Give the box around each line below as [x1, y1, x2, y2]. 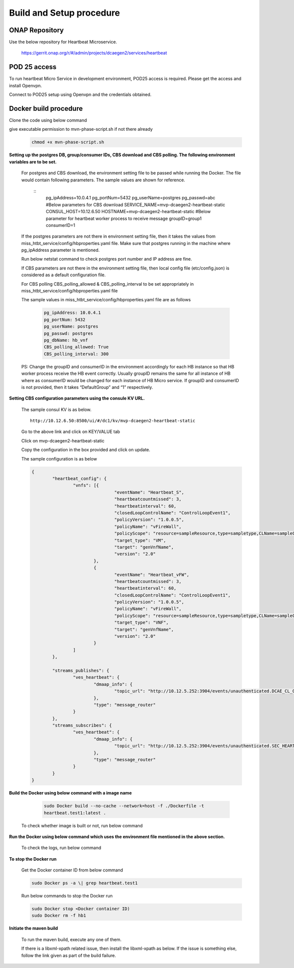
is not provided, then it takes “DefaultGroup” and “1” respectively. [21, 384, 153, 390]
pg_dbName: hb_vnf [44, 337, 88, 343]
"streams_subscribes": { [52, 723, 112, 728]
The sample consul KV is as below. [21, 407, 92, 412]
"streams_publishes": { [52, 668, 110, 673]
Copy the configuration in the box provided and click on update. [21, 447, 150, 453]
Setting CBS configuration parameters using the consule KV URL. [9, 395, 145, 401]
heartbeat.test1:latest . [44, 810, 106, 816]
